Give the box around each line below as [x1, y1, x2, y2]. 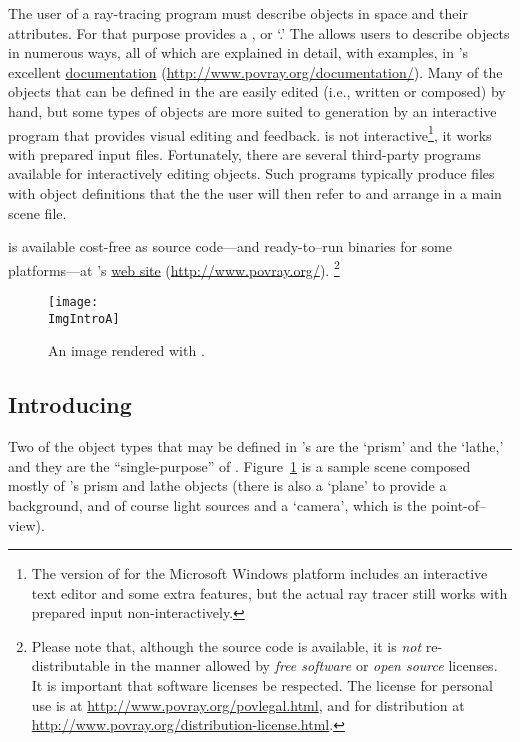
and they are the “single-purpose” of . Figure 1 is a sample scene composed [8, 455, 471, 476]
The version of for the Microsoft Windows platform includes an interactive [31, 563, 488, 584]
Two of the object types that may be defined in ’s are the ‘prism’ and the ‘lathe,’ [8, 436, 504, 457]
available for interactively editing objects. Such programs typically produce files [8, 163, 495, 184]
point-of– [431, 494, 487, 515]
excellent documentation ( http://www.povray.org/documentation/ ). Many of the [8, 61, 503, 82]
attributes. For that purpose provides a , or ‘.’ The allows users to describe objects [8, 22, 510, 43]
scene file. [8, 202, 67, 223]
